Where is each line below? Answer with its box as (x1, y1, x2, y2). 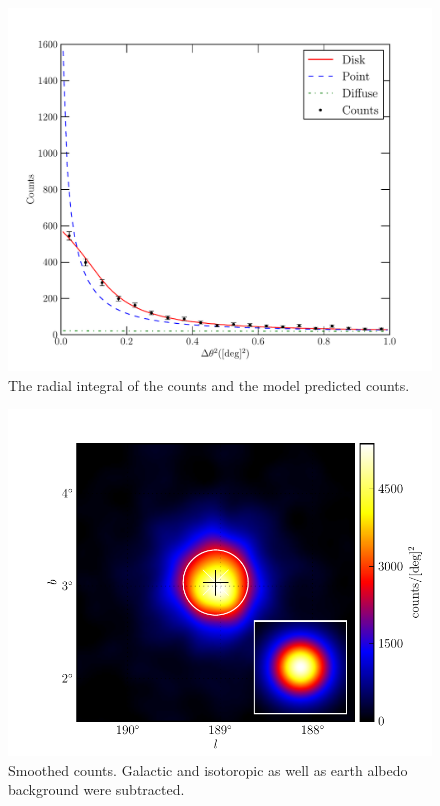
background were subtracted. (8, 779, 185, 800)
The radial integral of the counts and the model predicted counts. (8, 374, 410, 395)
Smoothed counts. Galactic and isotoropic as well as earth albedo (8, 759, 408, 780)
